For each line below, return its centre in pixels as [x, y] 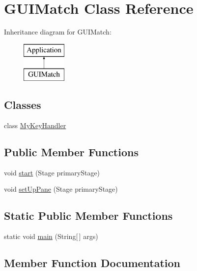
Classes [23, 105]
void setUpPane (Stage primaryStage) [61, 189]
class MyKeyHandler [35, 125]
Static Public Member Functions [88, 216]
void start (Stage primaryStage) [52, 172]
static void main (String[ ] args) [51, 236]
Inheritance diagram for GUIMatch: [58, 32]
